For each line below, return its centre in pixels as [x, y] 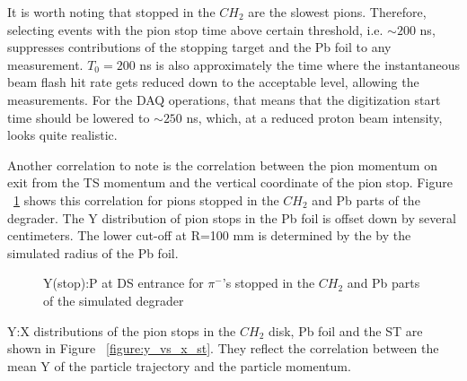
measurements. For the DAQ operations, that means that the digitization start [224, 99]
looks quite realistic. [62, 135]
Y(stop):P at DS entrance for [123, 283]
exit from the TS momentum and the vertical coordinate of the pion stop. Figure [230, 182]
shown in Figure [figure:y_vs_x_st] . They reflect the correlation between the [223, 348]
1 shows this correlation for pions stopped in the [146, 199]
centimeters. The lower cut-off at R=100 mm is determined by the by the [209, 235]
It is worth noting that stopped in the [111, 12]
